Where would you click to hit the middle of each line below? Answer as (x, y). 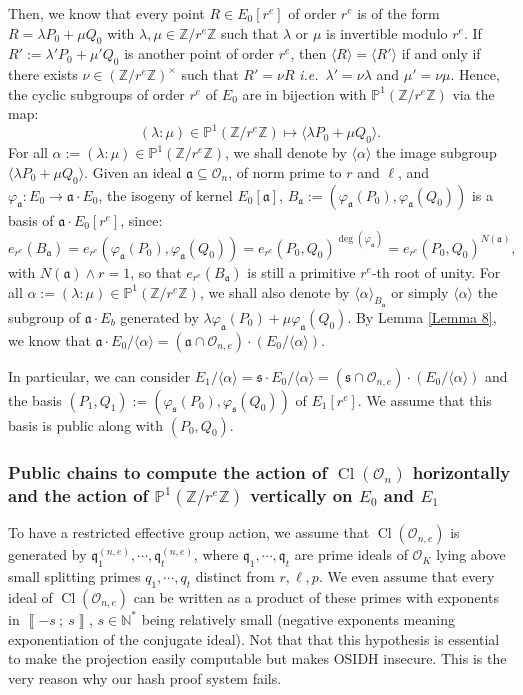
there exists (43, 74)
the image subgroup (436, 152)
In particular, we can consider (99, 375)
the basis (35, 399)
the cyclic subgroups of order (96, 93)
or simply (420, 291)
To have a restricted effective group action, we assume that (189, 532)
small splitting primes (74, 576)
